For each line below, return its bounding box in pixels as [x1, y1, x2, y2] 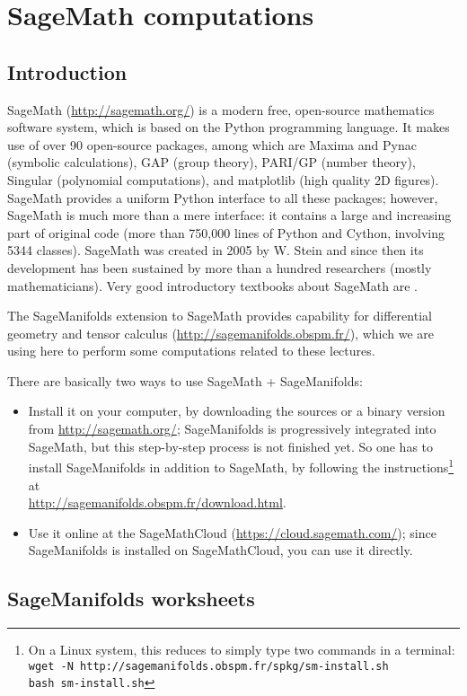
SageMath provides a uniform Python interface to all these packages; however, [7, 188, 438, 207]
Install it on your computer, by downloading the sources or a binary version [28, 401, 445, 420]
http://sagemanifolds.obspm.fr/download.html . [28, 493, 286, 512]
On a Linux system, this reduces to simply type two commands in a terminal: [28, 640, 455, 659]
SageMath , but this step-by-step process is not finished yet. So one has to [28, 436, 434, 455]
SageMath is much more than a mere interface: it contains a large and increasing [7, 206, 452, 225]
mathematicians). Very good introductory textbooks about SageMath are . [7, 276, 418, 295]
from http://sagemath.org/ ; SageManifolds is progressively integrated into [28, 419, 436, 438]
